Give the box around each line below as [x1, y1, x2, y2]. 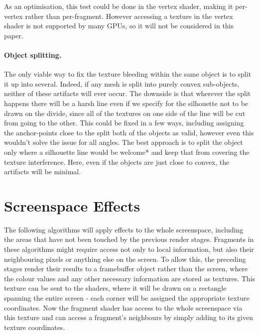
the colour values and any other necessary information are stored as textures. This [4, 273, 256, 283]
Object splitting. [4, 49, 62, 60]
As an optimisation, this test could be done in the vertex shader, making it [4, 1, 233, 11]
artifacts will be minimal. [4, 166, 81, 177]
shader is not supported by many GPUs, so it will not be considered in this [4, 20, 234, 31]
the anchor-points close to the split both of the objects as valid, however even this [4, 127, 254, 137]
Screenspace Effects [4, 195, 140, 216]
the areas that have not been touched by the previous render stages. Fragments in [4, 234, 254, 244]
